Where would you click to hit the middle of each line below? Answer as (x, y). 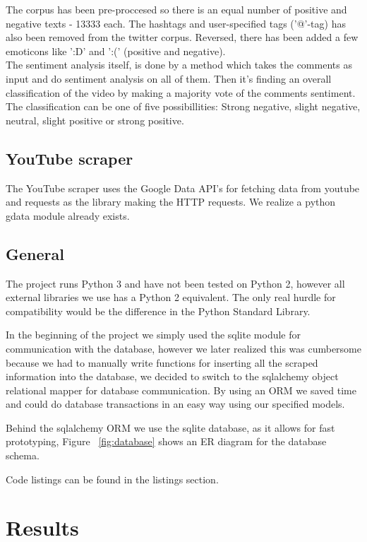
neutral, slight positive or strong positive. (95, 120)
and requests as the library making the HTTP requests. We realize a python (171, 202)
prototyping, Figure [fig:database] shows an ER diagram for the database (166, 441)
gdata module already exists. (68, 215)
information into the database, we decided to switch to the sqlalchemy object (172, 376)
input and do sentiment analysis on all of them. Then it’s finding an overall (169, 78)
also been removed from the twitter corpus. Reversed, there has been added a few (182, 37)
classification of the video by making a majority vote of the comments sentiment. (181, 92)
